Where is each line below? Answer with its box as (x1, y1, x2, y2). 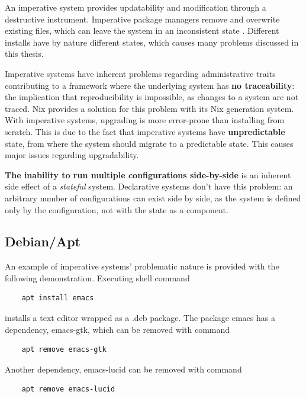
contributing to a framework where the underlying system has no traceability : (5, 79, 295, 91)
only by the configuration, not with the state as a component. (5, 203, 228, 216)
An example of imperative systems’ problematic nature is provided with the (5, 260, 279, 272)
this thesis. (5, 47, 44, 60)
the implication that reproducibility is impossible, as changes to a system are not (5, 91, 299, 103)
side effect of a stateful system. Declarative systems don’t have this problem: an (5, 180, 293, 192)
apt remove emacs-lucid (21, 385, 115, 394)
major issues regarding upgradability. (5, 149, 139, 161)
